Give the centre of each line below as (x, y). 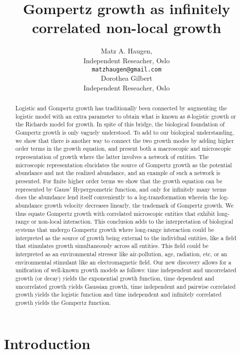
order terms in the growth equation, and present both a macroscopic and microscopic (123, 149)
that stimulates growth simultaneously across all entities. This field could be (112, 246)
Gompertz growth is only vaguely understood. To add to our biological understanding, (125, 132)
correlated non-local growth (127, 27)
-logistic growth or (213, 116)
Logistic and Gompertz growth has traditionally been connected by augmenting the (121, 108)
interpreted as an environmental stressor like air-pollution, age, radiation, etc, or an (121, 254)
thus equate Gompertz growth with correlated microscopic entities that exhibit (115, 213)
